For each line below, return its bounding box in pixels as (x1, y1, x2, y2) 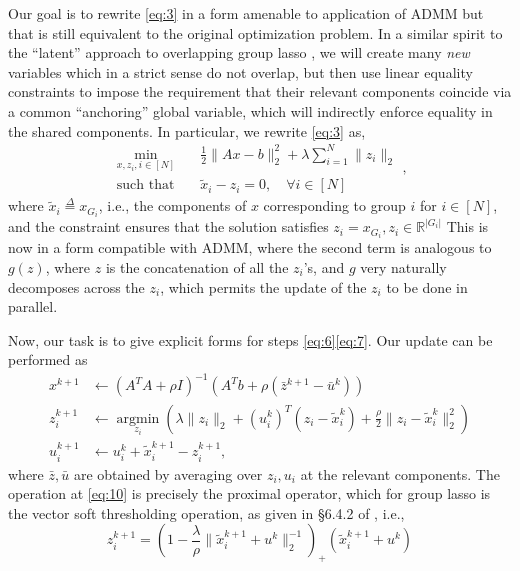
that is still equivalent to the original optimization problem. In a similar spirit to (8, 22, 503, 43)
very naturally (360, 257, 447, 277)
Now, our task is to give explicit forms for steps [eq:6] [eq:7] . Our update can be (8, 329, 493, 350)
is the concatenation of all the (105, 257, 289, 277)
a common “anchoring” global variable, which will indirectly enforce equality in (8, 100, 493, 121)
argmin (116, 411, 160, 426)
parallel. (8, 296, 58, 317)
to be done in (386, 276, 468, 297)
